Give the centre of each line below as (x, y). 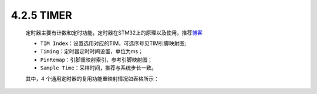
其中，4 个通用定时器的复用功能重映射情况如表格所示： (92, 78)
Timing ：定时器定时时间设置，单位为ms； (92, 51)
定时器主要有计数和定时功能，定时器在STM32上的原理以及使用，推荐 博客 (114, 33)
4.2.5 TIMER (42, 15)
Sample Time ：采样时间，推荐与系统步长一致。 (98, 68)
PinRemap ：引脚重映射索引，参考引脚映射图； (96, 60)
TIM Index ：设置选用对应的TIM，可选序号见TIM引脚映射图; (113, 43)
